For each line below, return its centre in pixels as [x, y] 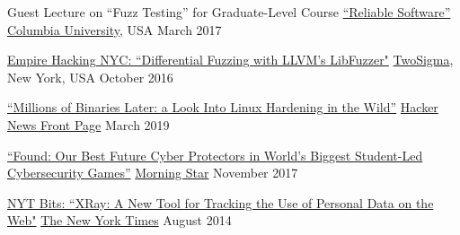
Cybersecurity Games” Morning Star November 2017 [153, 173]
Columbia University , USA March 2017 [115, 29]
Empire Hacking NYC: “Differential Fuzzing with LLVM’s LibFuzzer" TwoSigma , [230, 60]
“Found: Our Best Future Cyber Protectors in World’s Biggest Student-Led [215, 155]
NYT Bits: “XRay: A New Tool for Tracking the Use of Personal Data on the [221, 202]
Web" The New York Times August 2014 [119, 220]
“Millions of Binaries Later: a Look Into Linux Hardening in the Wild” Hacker [223, 107]
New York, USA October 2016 [90, 77]
